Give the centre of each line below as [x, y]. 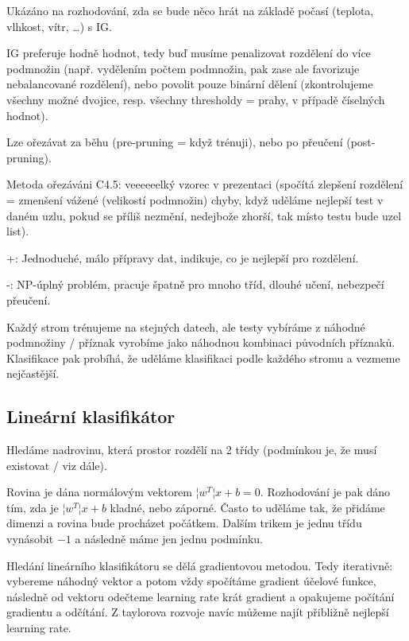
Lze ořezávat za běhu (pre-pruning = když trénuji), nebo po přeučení [175, 142]
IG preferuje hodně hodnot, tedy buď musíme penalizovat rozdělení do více [189, 53]
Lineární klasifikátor [91, 416]
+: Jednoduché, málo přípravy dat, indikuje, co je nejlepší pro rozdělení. [183, 257]
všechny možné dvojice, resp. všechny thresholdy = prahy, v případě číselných [196, 99]
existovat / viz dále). [57, 465]
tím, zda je [33, 507]
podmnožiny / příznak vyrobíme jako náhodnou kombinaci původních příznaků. [201, 342]
